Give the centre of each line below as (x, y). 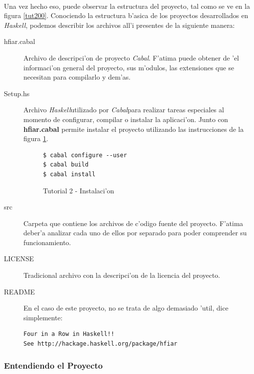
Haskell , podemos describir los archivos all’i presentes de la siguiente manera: (119, 25)
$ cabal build (66, 165)
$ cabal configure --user (85, 155)
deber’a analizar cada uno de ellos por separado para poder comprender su (135, 233)
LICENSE (19, 259)
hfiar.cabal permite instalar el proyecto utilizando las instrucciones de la (134, 129)
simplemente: (43, 317)
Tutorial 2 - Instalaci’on (79, 190)
